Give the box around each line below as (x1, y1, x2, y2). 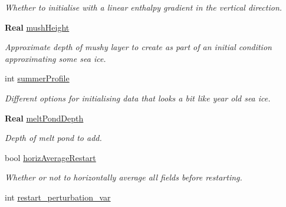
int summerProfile (5, 72, 70, 84)
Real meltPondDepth (5, 111, 84, 124)
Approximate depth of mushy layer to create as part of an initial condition (5, 41, 272, 53)
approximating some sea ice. (5, 52, 106, 64)
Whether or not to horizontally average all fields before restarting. (5, 171, 242, 183)
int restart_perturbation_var (5, 190, 111, 203)
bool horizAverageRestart (5, 151, 96, 163)
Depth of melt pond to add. (5, 132, 102, 144)
